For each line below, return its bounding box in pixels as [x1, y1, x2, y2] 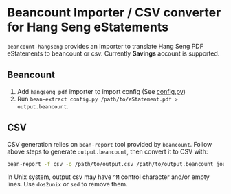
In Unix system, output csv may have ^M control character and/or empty [7, 173, 210, 181]
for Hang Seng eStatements [7, 19, 169, 35]
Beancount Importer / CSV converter [7, 5, 221, 21]
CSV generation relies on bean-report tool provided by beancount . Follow [7, 140, 212, 148]
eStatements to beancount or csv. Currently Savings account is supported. [7, 49, 220, 58]
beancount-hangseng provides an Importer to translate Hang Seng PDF [7, 42, 204, 50]
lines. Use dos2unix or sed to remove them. [7, 180, 129, 189]
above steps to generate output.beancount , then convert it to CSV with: [7, 147, 208, 156]
